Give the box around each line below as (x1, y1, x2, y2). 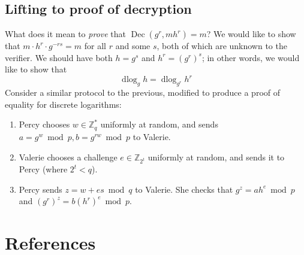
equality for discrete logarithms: (5, 98, 122, 110)
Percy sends (19, 183, 62, 195)
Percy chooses (19, 118, 70, 130)
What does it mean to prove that (5, 28, 127, 40)
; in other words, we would (201, 51, 300, 63)
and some (115, 40, 151, 52)
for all (84, 40, 107, 52)
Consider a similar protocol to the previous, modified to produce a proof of (5, 86, 281, 99)
